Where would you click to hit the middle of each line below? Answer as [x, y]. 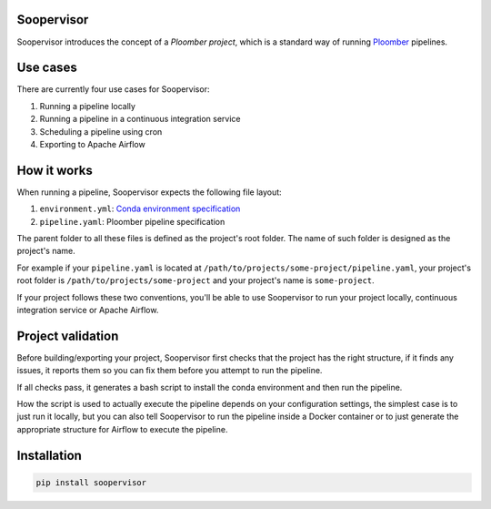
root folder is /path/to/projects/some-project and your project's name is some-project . [195, 280]
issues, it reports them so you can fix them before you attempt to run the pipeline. [170, 371]
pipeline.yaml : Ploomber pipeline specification [132, 221]
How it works [55, 170]
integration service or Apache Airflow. [88, 310]
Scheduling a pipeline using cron [101, 131]
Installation [49, 455]
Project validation [68, 336]
